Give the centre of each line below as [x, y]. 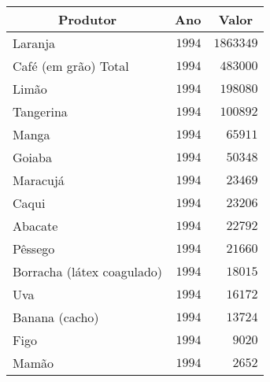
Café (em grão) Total [71, 66]
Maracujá [39, 180]
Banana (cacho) [56, 317]
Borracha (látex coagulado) [88, 271]
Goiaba [32, 157]
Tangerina [40, 111]
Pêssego [34, 248]
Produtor [87, 19]
